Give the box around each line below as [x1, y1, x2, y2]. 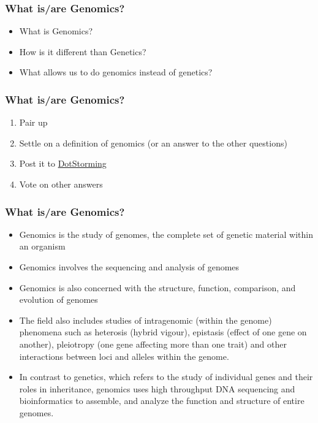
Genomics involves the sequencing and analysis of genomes [19, 261, 240, 273]
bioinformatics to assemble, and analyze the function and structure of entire [19, 394, 305, 407]
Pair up [19, 116, 48, 129]
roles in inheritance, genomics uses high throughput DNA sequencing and [19, 382, 295, 395]
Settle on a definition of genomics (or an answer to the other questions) [19, 136, 287, 149]
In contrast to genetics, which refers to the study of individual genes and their [19, 370, 313, 383]
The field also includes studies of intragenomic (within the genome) [19, 313, 272, 326]
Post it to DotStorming [19, 157, 107, 170]
